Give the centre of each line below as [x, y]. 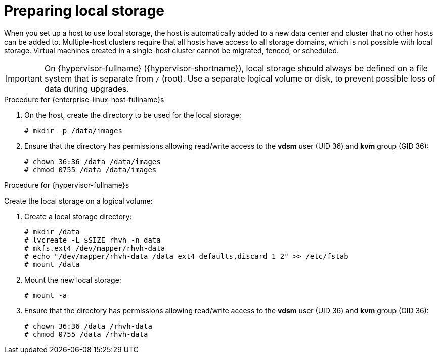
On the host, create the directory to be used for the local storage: [133, 115]
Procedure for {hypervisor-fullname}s [67, 185]
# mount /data [52, 264]
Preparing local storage [84, 11]
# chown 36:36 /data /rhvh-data [88, 326]
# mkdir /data [52, 232]
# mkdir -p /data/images [73, 130]
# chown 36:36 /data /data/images [93, 161]
